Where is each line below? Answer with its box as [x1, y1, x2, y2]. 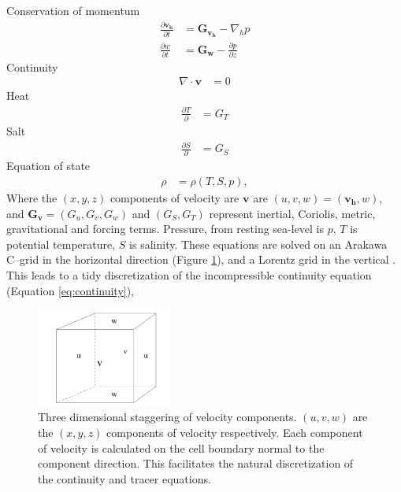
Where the [6, 190, 58, 206]
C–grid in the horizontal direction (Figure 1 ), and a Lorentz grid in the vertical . [6, 251, 396, 268]
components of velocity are [110, 190, 239, 206]
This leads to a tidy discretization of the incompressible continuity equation [6, 266, 372, 283]
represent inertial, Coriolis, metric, [209, 205, 376, 221]
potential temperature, [6, 235, 116, 252]
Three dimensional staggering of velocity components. [38, 409, 297, 425]
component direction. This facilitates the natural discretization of [38, 455, 354, 472]
